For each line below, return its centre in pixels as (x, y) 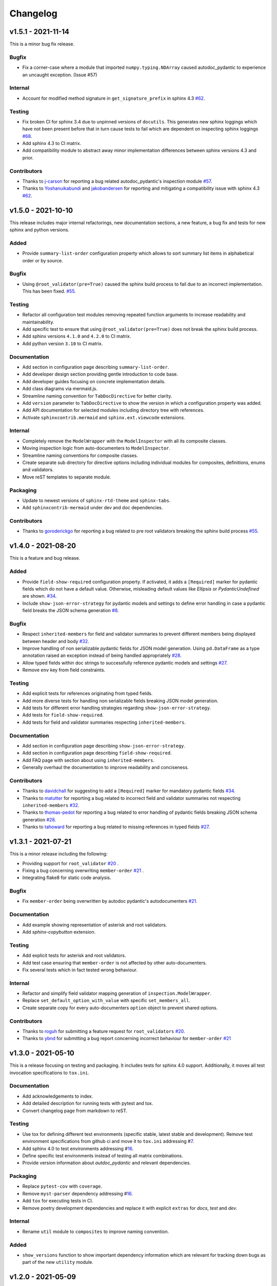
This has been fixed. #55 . (49, 291)
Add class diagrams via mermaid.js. (60, 389)
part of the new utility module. (58, 1262)
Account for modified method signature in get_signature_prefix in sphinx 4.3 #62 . (114, 98)
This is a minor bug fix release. (42, 44)
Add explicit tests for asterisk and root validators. (74, 955)
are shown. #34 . (39, 596)
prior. (28, 157)
